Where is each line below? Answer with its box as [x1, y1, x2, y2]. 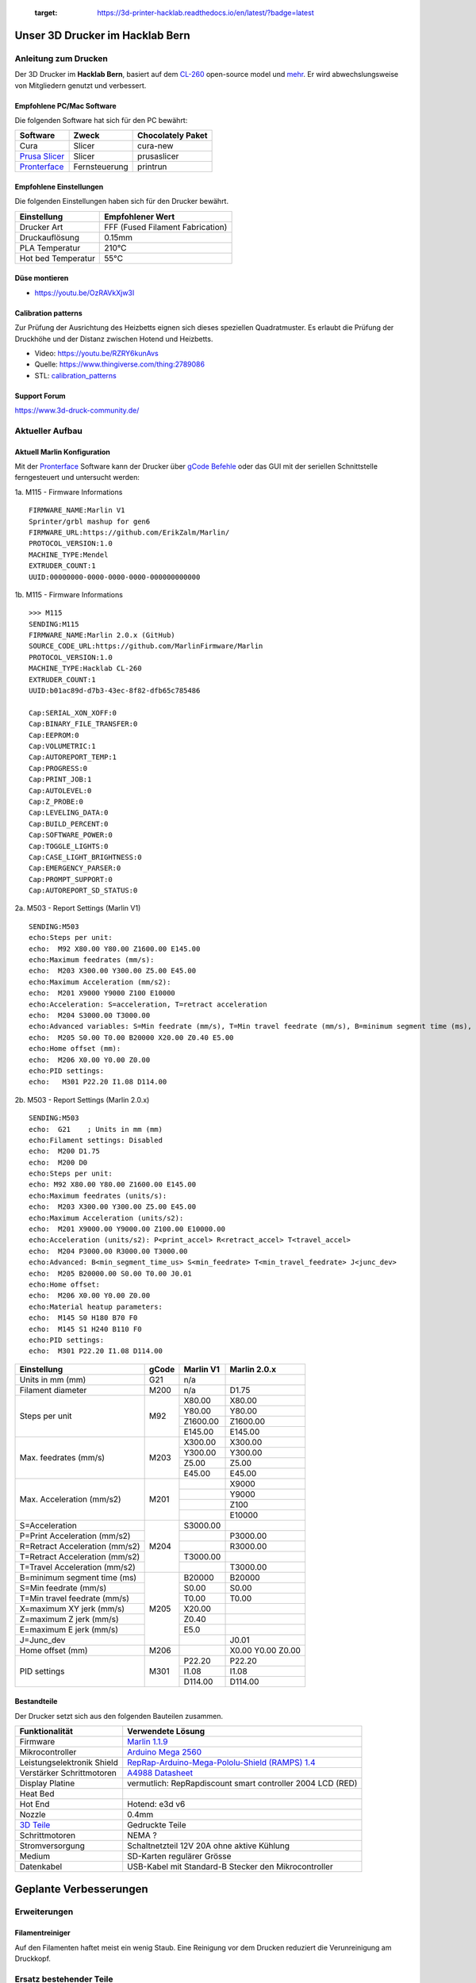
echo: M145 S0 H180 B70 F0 [29, 1314, 138, 1322]
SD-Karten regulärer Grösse [127, 1851, 232, 1862]
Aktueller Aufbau [14, 425, 83, 436]
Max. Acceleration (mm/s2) [19, 1494, 122, 1505]
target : [34, 8, 58, 17]
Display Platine [19, 1778, 75, 1789]
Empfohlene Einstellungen [14, 182, 104, 191]
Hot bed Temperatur [19, 252, 95, 263]
